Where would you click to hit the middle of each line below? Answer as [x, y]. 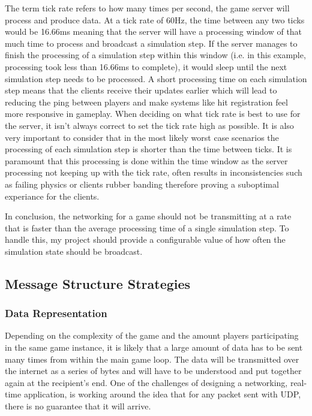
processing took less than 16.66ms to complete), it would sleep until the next [146, 66]
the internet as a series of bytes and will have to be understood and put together [153, 371]
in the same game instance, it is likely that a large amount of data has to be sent [154, 347]
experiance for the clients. [52, 196]
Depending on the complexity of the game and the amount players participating [152, 335]
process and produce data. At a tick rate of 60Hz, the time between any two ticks [155, 19]
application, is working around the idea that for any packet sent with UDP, [162, 394]
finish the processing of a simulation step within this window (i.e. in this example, [155, 55]
